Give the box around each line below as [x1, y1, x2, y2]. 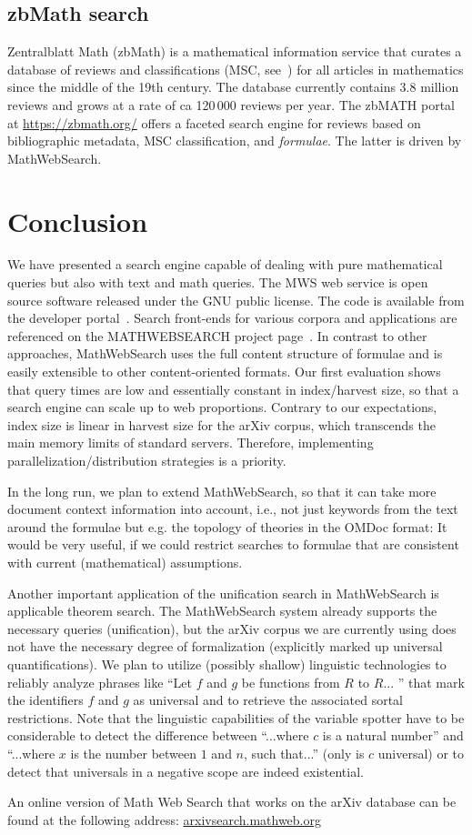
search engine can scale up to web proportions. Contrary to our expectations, [7, 397, 437, 417]
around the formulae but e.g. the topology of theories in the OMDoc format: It [7, 517, 447, 536]
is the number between [70, 743, 197, 762]
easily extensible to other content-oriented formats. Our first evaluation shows [7, 362, 441, 381]
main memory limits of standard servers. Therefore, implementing [7, 433, 374, 452]
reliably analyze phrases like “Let [7, 672, 193, 691]
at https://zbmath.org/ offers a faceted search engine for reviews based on [7, 113, 421, 132]
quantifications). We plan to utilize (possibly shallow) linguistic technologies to [7, 654, 447, 673]
